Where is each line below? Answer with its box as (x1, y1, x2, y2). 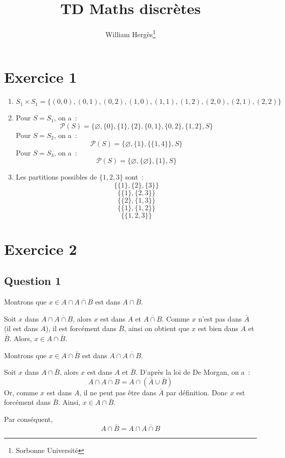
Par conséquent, (4, 414, 53, 424)
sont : (125, 172, 144, 182)
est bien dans (198, 323, 238, 334)
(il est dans (4, 323, 38, 334)
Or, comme (4, 387, 38, 397)
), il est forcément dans (45, 323, 116, 334)
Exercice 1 (4, 67, 77, 87)
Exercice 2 (4, 238, 77, 259)
